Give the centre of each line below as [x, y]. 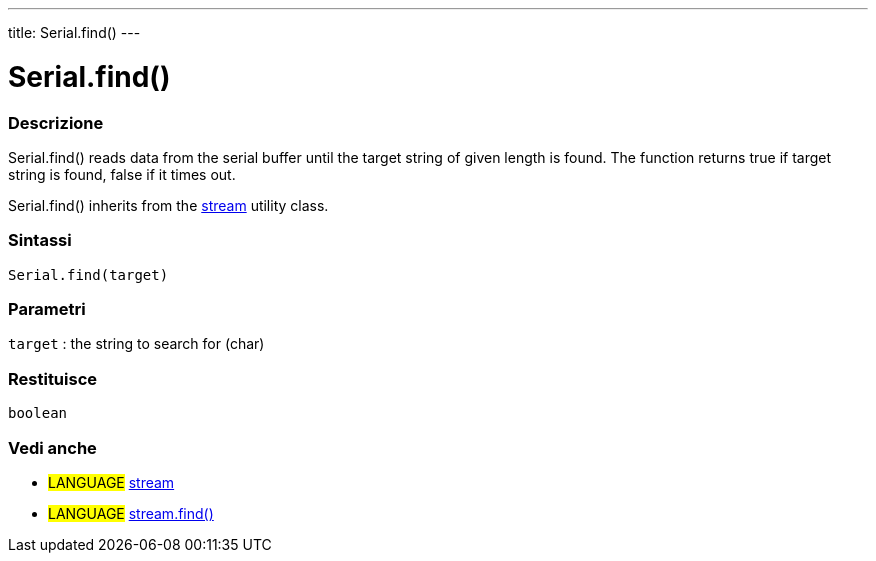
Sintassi [40, 240]
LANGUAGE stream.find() [131, 513]
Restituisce [53, 378]
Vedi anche [52, 447]
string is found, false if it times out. [122, 174]
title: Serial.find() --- [74, 32]
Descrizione [56, 122]
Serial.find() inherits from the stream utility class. [168, 205]
